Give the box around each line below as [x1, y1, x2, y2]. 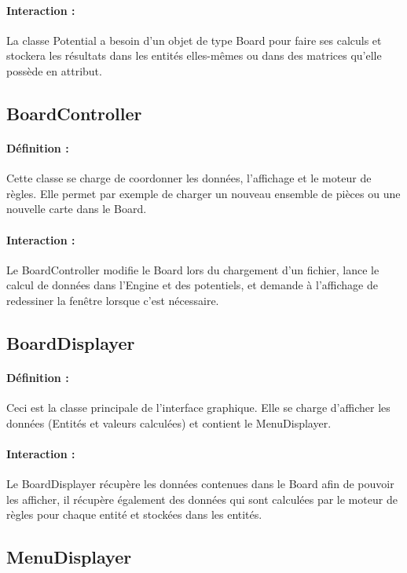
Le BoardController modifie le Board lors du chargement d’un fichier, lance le [6, 261, 379, 277]
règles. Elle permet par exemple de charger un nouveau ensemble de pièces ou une [6, 185, 401, 201]
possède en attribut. [6, 62, 102, 79]
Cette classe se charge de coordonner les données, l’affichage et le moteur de [6, 170, 372, 186]
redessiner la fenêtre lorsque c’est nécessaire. [6, 292, 219, 308]
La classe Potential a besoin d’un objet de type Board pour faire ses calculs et [6, 31, 382, 48]
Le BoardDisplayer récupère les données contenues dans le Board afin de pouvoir [6, 476, 394, 492]
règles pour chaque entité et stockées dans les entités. [6, 506, 262, 523]
